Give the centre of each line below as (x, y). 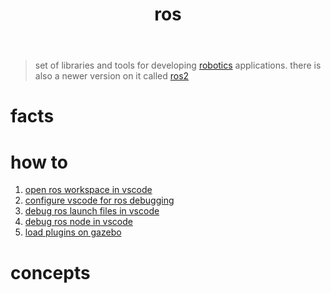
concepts (50, 272)
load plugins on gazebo (73, 232)
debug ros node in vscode (78, 222)
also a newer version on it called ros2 (112, 76)
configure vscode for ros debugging (99, 200)
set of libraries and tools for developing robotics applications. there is (178, 65)
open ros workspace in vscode (88, 190)
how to (39, 162)
